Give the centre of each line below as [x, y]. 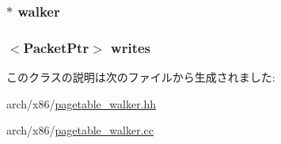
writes [131, 47]
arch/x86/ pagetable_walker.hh [82, 103]
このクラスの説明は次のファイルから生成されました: [141, 77]
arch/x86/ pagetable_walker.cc [80, 130]
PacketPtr [56, 47]
